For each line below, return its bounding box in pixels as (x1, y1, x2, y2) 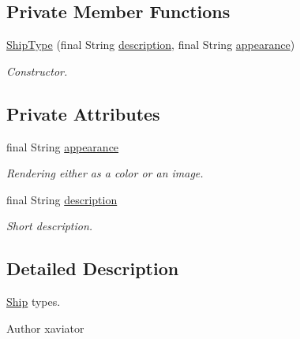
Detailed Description (6, 256, 179, 281)
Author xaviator (6, 319, 84, 336)
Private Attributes (6, 101, 160, 125)
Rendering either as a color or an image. (6, 165, 204, 181)
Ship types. (6, 293, 61, 310)
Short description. (6, 218, 93, 234)
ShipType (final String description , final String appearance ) (6, 36, 295, 53)
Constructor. (6, 62, 68, 79)
